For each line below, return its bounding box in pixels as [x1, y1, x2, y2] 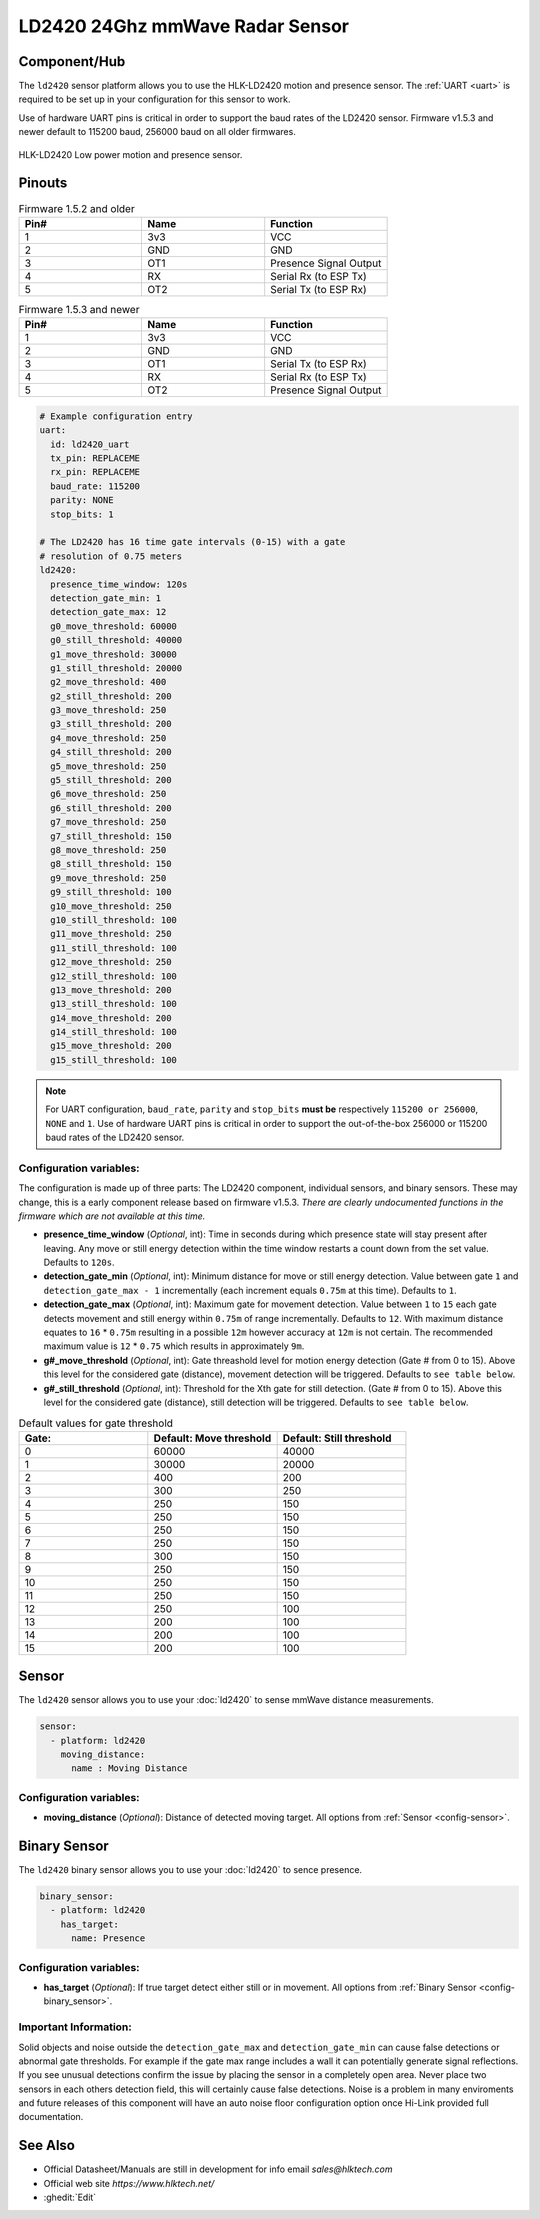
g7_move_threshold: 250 [50, 816, 167, 828]
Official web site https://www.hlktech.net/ [43, 2177, 215, 2189]
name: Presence [71, 1933, 146, 1944]
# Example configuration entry [39, 410, 194, 422]
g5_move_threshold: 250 [50, 760, 167, 772]
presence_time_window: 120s [50, 578, 188, 590]
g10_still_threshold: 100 [50, 914, 177, 925]
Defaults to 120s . [43, 1256, 115, 1269]
